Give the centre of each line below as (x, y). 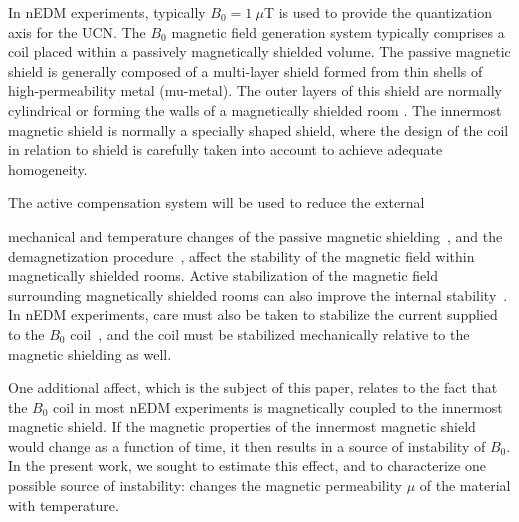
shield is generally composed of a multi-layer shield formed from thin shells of (245, 70)
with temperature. (63, 504)
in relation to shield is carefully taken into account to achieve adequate (225, 149)
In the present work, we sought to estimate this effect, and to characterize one (247, 465)
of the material (465, 485)
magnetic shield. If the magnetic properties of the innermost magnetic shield (242, 426)
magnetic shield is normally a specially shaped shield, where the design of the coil (258, 129)
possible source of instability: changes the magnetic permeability (205, 485)
